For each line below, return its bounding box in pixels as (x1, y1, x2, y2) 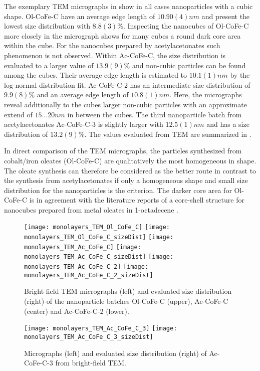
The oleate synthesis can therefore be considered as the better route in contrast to (4, 165, 256, 175)
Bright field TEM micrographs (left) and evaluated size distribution (24, 286, 232, 296)
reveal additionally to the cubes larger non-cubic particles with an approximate (4, 99, 247, 109)
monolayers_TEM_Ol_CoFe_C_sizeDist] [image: (24, 234, 174, 241)
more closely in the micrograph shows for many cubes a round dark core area (4, 30, 241, 41)
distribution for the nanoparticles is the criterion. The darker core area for (4, 184, 232, 195)
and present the (201, 11, 250, 21)
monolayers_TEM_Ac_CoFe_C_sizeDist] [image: (24, 253, 174, 261)
